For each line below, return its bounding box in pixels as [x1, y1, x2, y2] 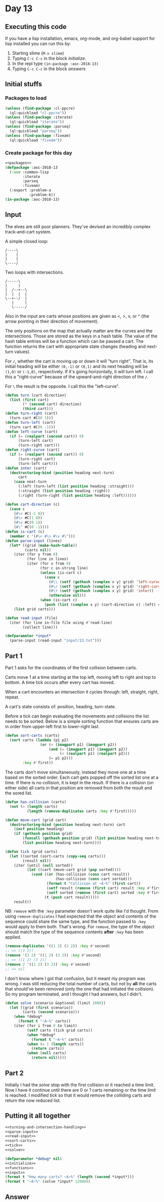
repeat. [5, 694, 20, 700]
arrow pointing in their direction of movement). [5, 318, 99, 324]
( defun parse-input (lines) [5, 538, 62, 543]
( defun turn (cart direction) [5, 393, 67, 398]
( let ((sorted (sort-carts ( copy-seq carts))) [9, 854, 106, 859]
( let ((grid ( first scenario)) [9, 1005, 73, 1010]
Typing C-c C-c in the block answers [12, 66, 86, 72]
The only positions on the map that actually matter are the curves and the [5, 328, 153, 333]
